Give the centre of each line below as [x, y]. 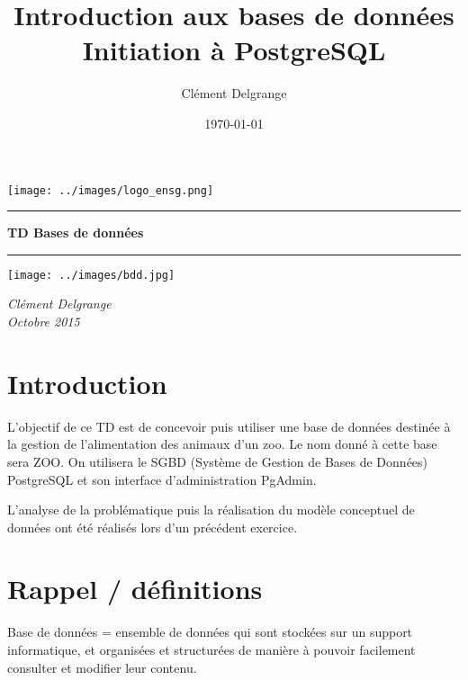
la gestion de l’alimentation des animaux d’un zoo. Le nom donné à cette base [222, 444]
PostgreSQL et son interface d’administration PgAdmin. [162, 479]
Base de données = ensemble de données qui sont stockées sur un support [210, 632]
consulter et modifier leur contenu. [102, 667]
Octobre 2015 [44, 321]
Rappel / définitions [135, 589]
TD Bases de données [76, 233]
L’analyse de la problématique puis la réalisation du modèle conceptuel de [211, 510]
